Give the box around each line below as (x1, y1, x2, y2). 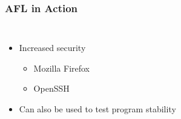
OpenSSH (33, 82, 70, 95)
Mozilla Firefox (33, 61, 90, 74)
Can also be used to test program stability (19, 103, 176, 115)
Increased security (19, 41, 86, 54)
